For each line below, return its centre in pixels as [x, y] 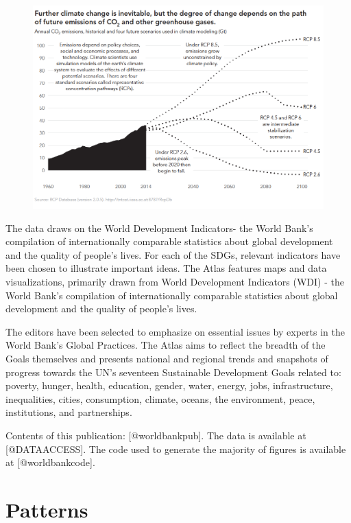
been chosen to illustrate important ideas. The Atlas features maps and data [166, 268]
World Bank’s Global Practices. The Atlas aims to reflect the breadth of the [166, 345]
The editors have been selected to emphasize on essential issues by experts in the [175, 331]
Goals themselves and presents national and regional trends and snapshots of [167, 358]
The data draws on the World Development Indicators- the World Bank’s [159, 228]
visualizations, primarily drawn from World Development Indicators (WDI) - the [175, 282]
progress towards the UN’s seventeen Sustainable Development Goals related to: [173, 372]
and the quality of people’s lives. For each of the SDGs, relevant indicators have [173, 254]
